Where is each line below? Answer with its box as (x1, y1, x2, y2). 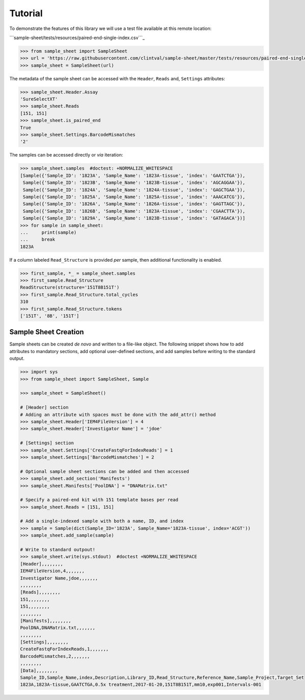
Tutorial (9, 8, 43, 19)
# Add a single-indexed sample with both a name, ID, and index (20, 518, 184, 524)
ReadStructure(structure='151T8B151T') (20, 284, 119, 291)
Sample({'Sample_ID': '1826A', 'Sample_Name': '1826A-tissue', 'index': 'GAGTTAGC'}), (23, 201, 246, 207)
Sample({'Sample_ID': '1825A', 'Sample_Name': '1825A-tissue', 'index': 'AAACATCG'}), (23, 194, 246, 200)
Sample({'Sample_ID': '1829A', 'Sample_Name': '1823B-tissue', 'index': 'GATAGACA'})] (23, 215, 246, 221)
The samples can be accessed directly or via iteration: (9, 152, 123, 158)
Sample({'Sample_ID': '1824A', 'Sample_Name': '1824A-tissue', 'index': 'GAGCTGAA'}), (23, 187, 246, 193)
